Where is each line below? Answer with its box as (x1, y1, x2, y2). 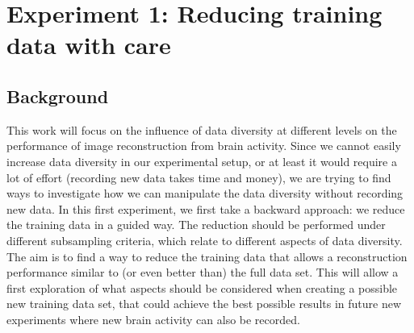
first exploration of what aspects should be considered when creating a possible (6, 279, 398, 296)
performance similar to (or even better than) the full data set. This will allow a (6, 264, 399, 281)
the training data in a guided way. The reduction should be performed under (6, 216, 386, 233)
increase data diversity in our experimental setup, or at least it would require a (6, 152, 397, 169)
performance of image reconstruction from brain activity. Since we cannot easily (6, 137, 401, 154)
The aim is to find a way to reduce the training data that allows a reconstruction (6, 248, 408, 264)
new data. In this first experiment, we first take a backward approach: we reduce (6, 200, 405, 217)
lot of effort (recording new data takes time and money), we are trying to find (6, 169, 391, 185)
